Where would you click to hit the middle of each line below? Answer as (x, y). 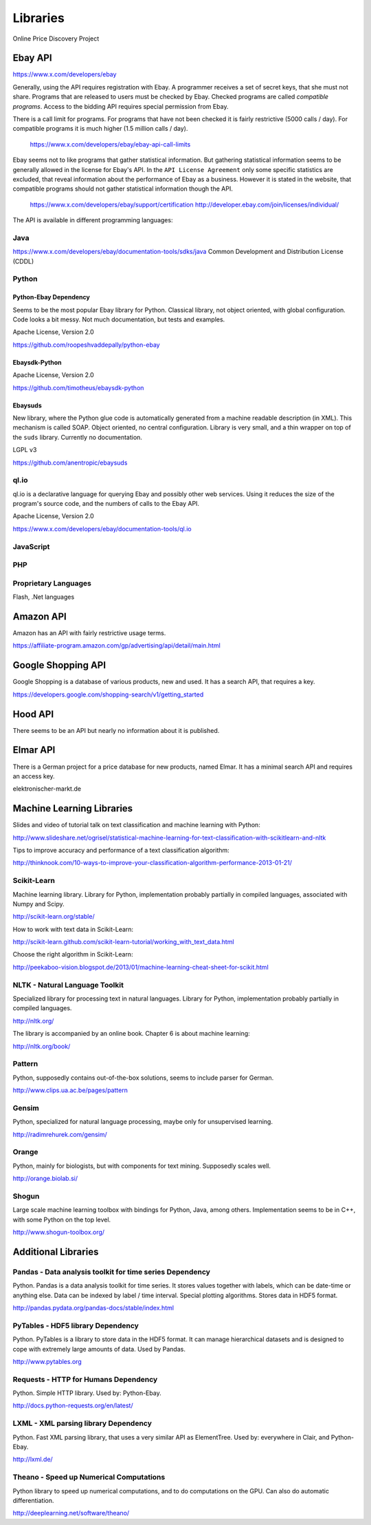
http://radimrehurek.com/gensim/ (60, 1134)
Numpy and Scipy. (38, 904)
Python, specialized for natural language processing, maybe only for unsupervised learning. (143, 1122)
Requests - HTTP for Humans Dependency (85, 1379)
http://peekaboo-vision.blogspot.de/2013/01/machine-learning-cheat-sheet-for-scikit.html (141, 967)
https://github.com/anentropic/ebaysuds (70, 462)
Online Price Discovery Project (56, 39)
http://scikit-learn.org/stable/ (54, 917)
